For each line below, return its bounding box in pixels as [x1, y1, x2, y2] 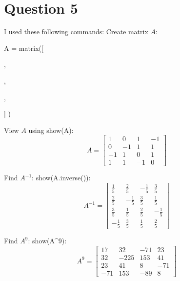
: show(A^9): [28, 236, 67, 246]
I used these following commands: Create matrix [4, 26, 148, 37]
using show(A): [28, 125, 74, 135]
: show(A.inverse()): [32, 173, 91, 183]
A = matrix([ [4, 43, 43, 53]
